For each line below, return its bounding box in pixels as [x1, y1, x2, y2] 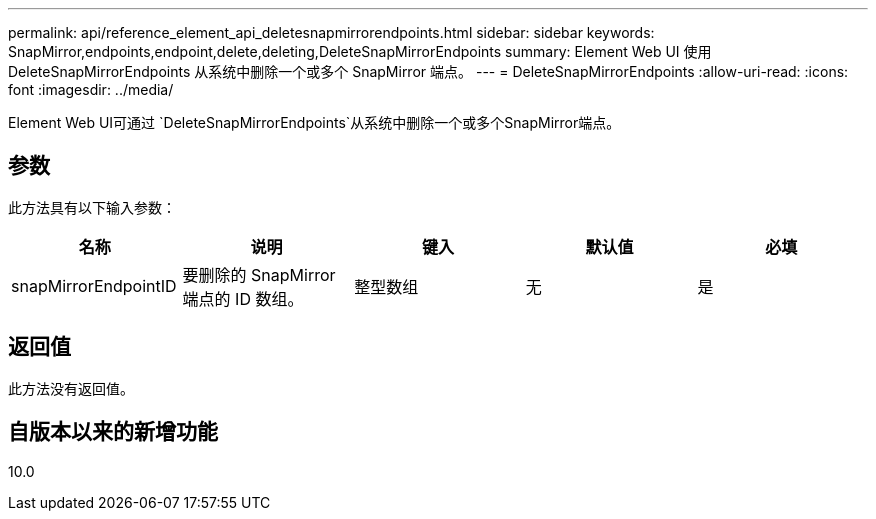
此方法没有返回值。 [8, 379, 134, 397]
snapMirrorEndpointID [11, 275, 177, 296]
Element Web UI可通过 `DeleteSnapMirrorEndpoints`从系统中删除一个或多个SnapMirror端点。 [8, 114, 621, 131]
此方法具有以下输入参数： [8, 198, 176, 216]
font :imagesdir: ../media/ [8, 81, 174, 98]
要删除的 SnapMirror [182, 264, 336, 285]
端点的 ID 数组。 [182, 288, 304, 309]
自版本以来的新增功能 [8, 419, 218, 445]
